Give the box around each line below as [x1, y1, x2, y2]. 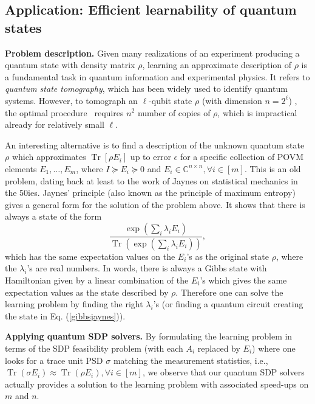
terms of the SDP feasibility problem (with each [5, 341, 183, 354]
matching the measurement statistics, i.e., [113, 353, 268, 366]
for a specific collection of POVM [180, 150, 304, 163]
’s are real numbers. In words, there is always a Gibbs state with [27, 262, 267, 274]
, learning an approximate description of [142, 58, 292, 71]
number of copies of [137, 106, 211, 119]
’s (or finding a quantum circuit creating [153, 298, 303, 310]
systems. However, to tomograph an [5, 94, 138, 106]
